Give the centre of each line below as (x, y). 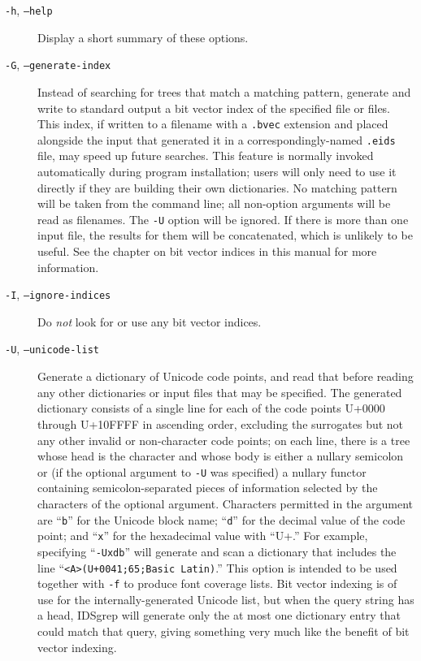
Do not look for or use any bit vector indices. (150, 321)
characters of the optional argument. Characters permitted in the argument (226, 503)
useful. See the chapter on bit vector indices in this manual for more (207, 251)
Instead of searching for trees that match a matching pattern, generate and (224, 91)
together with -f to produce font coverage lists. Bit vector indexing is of (217, 583)
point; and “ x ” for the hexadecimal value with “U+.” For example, (203, 536)
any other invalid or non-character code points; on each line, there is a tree (224, 440)
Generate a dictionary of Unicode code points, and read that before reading (226, 376)
